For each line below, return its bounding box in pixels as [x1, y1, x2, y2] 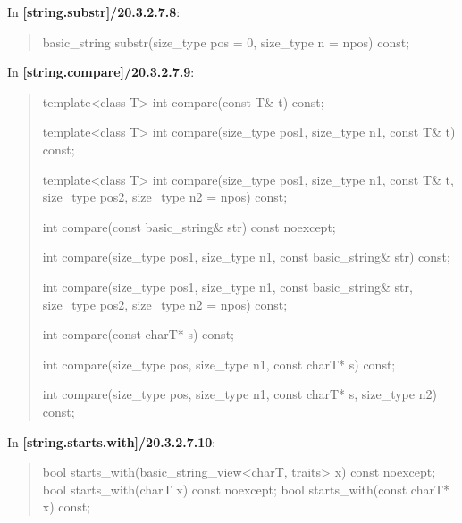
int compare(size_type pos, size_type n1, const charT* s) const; [42, 354, 396, 373]
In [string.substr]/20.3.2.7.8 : [7, 3, 181, 21]
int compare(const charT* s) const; [42, 325, 234, 344]
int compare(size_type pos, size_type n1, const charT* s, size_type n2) [42, 385, 437, 403]
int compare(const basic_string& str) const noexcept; [42, 217, 336, 236]
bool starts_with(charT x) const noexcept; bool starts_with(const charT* [42, 479, 450, 498]
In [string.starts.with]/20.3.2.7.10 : [7, 432, 216, 451]
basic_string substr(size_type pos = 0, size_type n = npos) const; [42, 32, 410, 51]
